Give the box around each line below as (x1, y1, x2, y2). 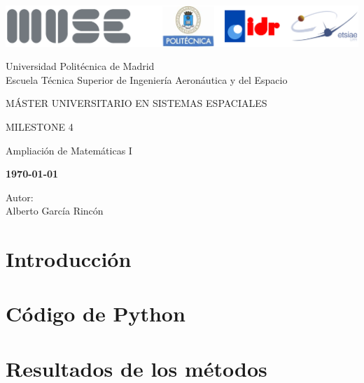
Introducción (6, 245, 132, 273)
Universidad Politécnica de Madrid (6, 59, 155, 73)
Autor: (6, 189, 34, 204)
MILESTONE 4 (6, 119, 73, 133)
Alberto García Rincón (6, 203, 104, 218)
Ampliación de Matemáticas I (6, 143, 132, 157)
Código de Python (6, 299, 185, 328)
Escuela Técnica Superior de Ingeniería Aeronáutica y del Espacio (6, 72, 288, 87)
